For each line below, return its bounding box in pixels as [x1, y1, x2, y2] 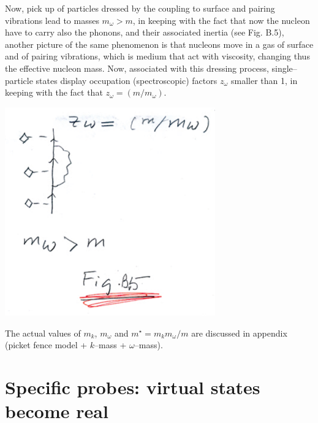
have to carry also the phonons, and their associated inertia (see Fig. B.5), [5, 26, 284, 39]
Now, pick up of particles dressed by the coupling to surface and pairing [5, 2, 275, 14]
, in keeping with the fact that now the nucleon [132, 13, 310, 26]
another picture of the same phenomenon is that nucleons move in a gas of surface [5, 37, 314, 50]
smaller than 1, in [231, 74, 298, 86]
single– [271, 61, 297, 74]
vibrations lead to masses [5, 13, 99, 26]
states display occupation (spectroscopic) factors [36, 74, 218, 86]
